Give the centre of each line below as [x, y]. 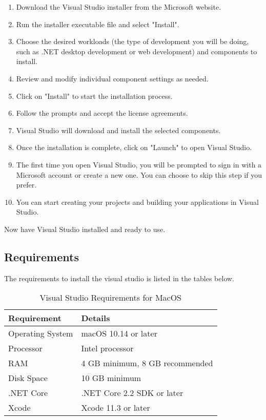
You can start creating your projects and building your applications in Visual [137, 202]
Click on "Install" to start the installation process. [94, 96]
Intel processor [107, 348]
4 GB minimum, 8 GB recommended [147, 363]
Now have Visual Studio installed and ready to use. [85, 229]
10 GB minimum [111, 378]
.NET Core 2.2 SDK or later [132, 393]
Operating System [41, 333]
